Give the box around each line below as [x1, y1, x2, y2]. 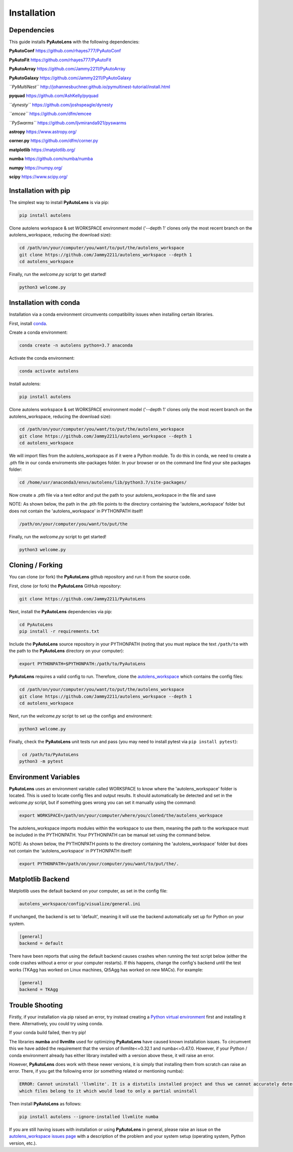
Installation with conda [9, 299, 80, 307]
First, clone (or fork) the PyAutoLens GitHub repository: [9, 583, 122, 589]
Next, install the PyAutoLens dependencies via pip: [9, 608, 112, 614]
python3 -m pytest [19, 759, 63, 764]
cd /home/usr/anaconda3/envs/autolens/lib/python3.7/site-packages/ [19, 480, 187, 485]
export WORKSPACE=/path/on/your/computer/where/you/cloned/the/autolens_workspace [19, 812, 223, 818]
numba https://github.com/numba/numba [9, 156, 93, 161]
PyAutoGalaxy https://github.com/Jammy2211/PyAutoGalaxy [9, 75, 131, 81]
